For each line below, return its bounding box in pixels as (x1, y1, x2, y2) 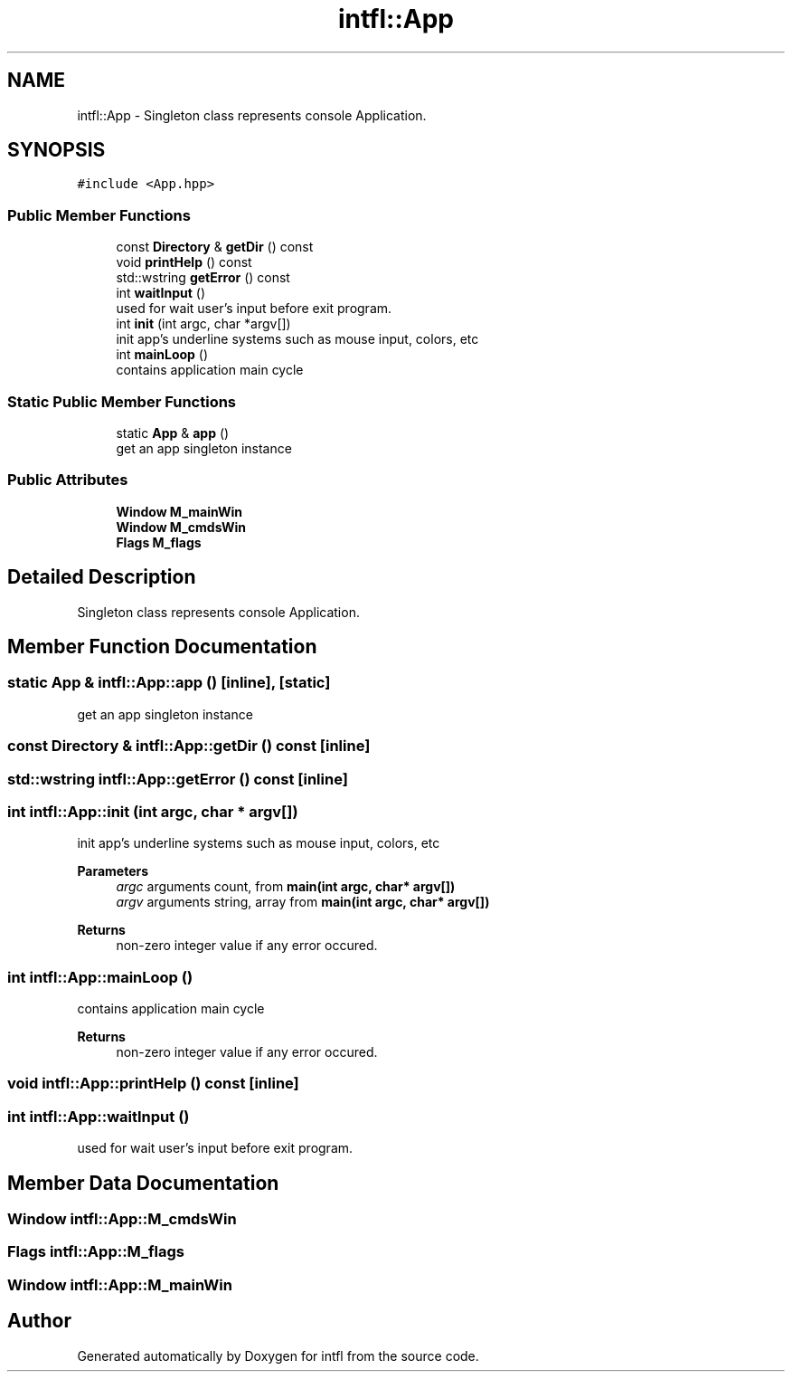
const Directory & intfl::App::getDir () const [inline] (7, 737, 371, 756)
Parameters (77, 863, 149, 880)
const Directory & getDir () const (116, 239, 314, 255)
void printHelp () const (116, 254, 252, 271)
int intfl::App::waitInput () (7, 1107, 190, 1126)
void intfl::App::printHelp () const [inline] (7, 1074, 299, 1093)
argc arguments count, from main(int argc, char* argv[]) (116, 879, 456, 895)
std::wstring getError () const (116, 270, 290, 286)
